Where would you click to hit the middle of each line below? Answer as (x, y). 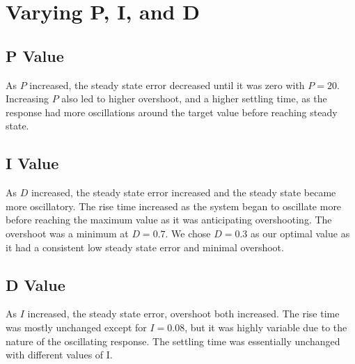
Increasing (27, 98)
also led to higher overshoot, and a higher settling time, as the (194, 98)
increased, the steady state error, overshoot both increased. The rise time (183, 314)
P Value (35, 55)
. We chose (188, 233)
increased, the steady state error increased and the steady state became (183, 192)
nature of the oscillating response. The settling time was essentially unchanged (173, 341)
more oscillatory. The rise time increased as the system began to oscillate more (174, 206)
